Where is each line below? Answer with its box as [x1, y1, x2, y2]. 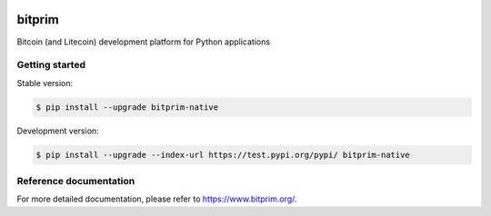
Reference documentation [16, 174, 135, 187]
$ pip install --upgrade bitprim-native [35, 102, 218, 113]
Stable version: [16, 77, 74, 88]
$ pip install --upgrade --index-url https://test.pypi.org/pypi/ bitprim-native [35, 150, 411, 160]
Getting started [16, 59, 86, 72]
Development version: [16, 125, 99, 136]
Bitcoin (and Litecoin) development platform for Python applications [16, 36, 271, 47]
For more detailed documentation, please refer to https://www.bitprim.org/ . [16, 193, 297, 204]
